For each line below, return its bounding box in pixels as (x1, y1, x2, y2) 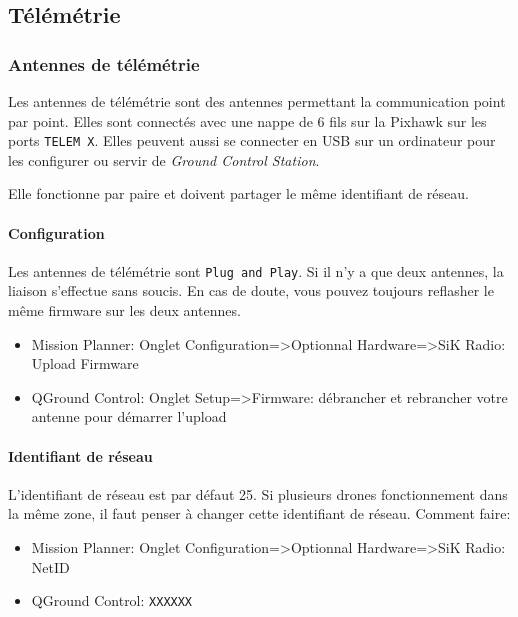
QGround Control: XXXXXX (31, 590, 193, 611)
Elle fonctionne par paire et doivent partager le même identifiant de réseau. (8, 183, 469, 204)
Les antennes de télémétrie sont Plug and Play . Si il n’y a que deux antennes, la (8, 260, 504, 281)
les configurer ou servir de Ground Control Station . (8, 149, 320, 170)
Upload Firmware (31, 353, 139, 374)
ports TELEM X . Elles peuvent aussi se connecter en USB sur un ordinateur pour (8, 130, 496, 151)
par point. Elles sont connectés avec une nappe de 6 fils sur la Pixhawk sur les (8, 110, 487, 131)
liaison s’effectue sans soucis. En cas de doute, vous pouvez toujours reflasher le (8, 280, 494, 301)
